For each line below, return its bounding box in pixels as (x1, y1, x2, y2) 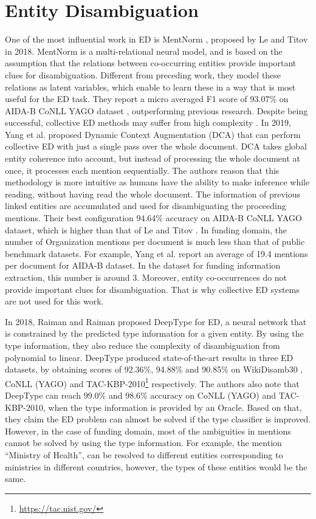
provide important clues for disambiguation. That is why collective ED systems (5, 283, 300, 295)
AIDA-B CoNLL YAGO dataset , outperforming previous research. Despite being (5, 104, 308, 117)
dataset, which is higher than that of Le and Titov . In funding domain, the (5, 223, 287, 236)
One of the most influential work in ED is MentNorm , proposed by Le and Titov (5, 33, 308, 46)
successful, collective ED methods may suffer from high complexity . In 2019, (5, 116, 291, 129)
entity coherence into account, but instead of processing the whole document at (5, 152, 301, 165)
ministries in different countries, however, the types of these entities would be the (5, 460, 307, 473)
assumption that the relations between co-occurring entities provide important (5, 57, 297, 69)
